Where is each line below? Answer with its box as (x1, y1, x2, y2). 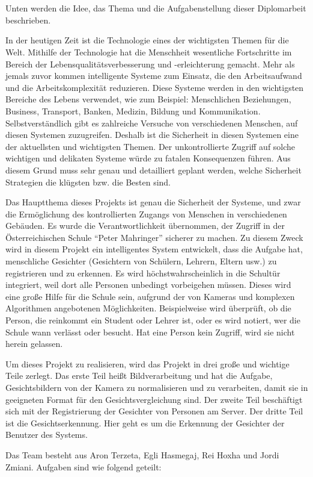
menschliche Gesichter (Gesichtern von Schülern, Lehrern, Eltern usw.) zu (5, 255, 277, 267)
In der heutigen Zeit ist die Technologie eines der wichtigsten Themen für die (5, 34, 289, 46)
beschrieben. (5, 13, 51, 26)
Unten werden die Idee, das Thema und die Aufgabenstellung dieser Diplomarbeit (5, 2, 306, 14)
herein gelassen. (5, 337, 63, 350)
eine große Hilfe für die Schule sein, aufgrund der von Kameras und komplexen (5, 290, 295, 302)
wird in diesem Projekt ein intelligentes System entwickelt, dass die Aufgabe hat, (5, 243, 303, 255)
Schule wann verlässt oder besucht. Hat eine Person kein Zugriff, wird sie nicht (5, 325, 295, 338)
